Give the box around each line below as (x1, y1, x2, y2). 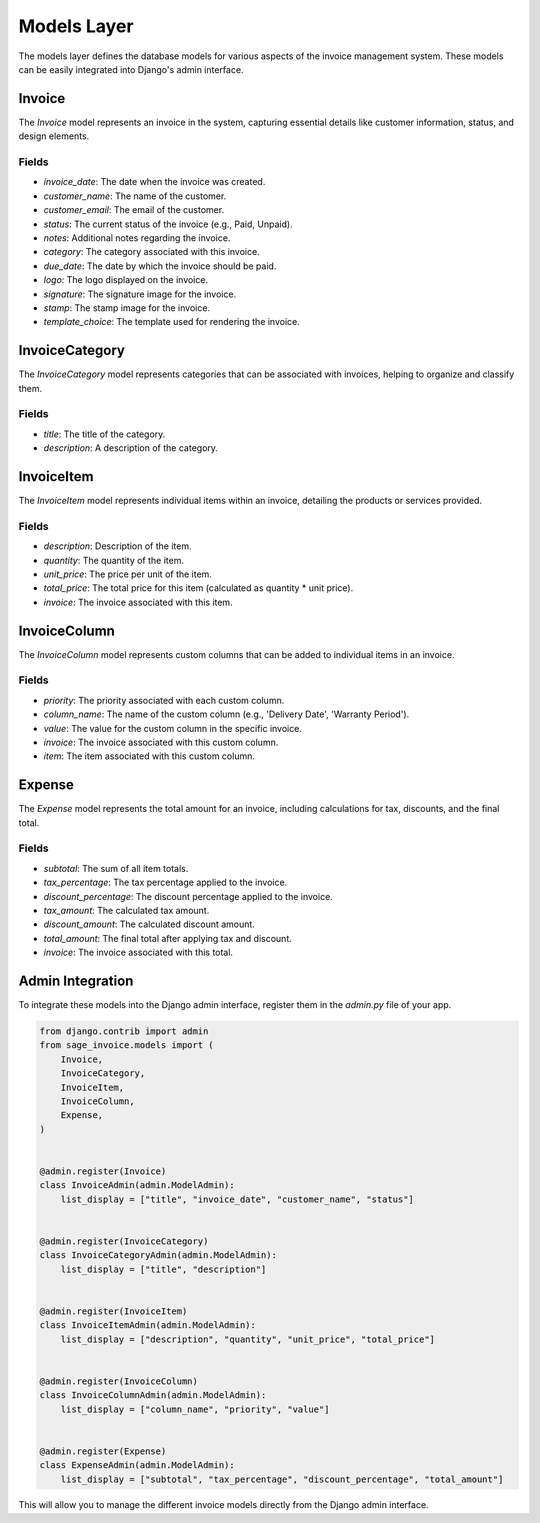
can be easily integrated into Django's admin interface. (18, 63, 244, 75)
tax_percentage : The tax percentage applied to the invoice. (43, 876, 288, 889)
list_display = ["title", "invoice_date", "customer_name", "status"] (60, 1193, 415, 1205)
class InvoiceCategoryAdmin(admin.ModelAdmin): (39, 1250, 277, 1261)
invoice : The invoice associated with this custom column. (43, 736, 279, 748)
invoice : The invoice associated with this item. (43, 596, 234, 608)
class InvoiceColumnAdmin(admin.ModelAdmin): (39, 1390, 267, 1401)
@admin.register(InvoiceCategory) (39, 1235, 209, 1247)
